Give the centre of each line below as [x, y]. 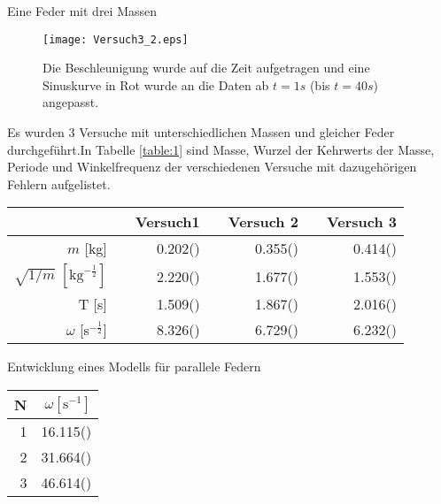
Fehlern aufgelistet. [59, 183]
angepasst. [71, 102]
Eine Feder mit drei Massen [82, 11]
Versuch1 [167, 222]
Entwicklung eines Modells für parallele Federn [134, 367]
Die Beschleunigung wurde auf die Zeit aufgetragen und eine [206, 68]
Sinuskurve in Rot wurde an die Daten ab [156, 84]
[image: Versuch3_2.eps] [116, 39]
